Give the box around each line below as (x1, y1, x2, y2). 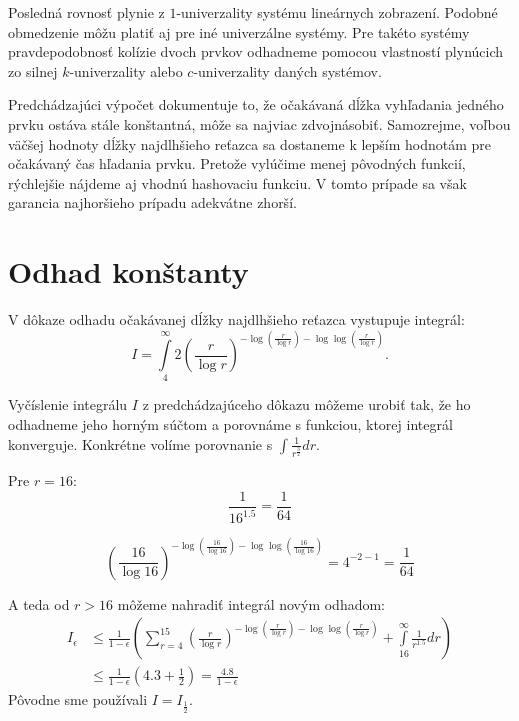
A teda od (8, 593, 70, 614)
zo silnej (8, 60, 58, 81)
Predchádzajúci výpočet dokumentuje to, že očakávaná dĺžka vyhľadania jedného (8, 94, 504, 115)
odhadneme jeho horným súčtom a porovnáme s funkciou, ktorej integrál (8, 414, 453, 435)
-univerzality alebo (69, 60, 183, 81)
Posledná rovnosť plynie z (8, 2, 165, 22)
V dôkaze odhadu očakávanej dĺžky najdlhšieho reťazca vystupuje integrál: (8, 309, 465, 330)
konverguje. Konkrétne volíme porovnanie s (8, 433, 273, 454)
